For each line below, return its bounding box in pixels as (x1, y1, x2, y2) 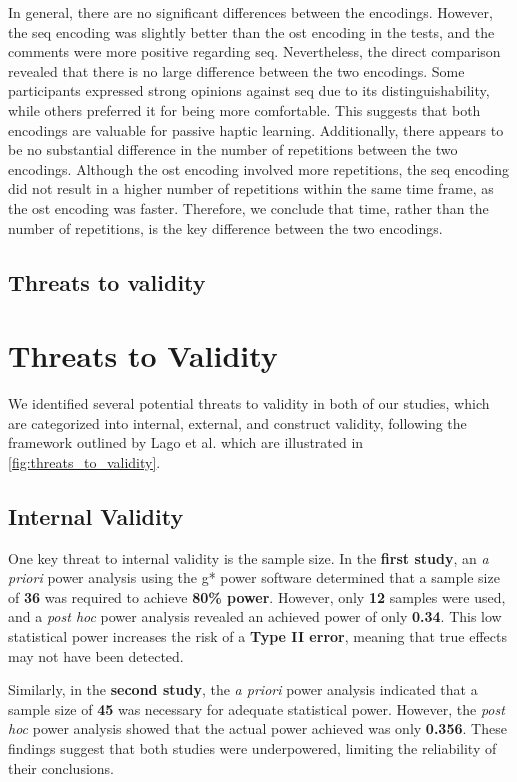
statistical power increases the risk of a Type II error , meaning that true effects (8, 625, 507, 646)
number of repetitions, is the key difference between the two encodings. (8, 217, 443, 238)
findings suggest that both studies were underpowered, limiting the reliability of (8, 737, 497, 758)
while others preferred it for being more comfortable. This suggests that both (8, 99, 481, 120)
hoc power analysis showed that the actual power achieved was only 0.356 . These (8, 718, 507, 739)
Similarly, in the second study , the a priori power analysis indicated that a (8, 679, 478, 700)
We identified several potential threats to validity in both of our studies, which (8, 393, 490, 414)
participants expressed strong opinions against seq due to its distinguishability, (8, 80, 490, 101)
